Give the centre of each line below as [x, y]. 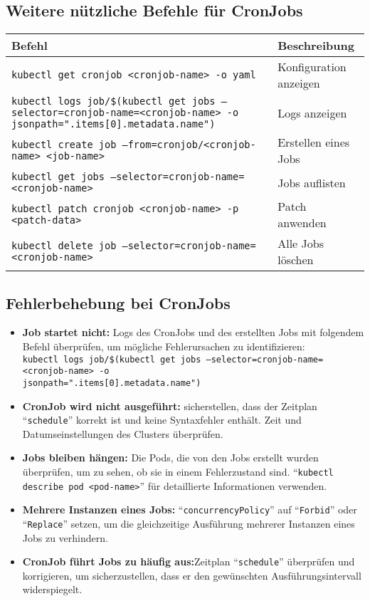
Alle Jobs [301, 244]
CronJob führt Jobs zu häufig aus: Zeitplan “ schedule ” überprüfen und [189, 561]
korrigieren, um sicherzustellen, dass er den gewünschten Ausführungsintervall [192, 575]
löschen [296, 260]
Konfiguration [312, 67]
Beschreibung [316, 46]
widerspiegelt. [52, 589]
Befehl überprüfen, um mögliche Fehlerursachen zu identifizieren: [164, 346]
